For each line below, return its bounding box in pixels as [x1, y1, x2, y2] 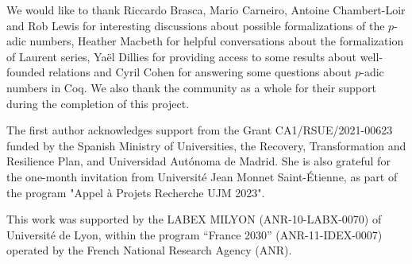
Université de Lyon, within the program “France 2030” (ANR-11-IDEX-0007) [6, 226, 383, 243]
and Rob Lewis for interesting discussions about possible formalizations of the [6, 17, 385, 33]
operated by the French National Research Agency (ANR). [6, 242, 292, 258]
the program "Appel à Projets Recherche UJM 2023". [6, 184, 265, 200]
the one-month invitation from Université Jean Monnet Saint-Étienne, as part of [6, 168, 398, 184]
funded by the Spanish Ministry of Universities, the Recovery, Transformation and [6, 137, 406, 153]
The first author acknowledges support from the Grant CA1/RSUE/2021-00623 [6, 122, 393, 138]
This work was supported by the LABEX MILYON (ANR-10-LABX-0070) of [6, 211, 382, 227]
